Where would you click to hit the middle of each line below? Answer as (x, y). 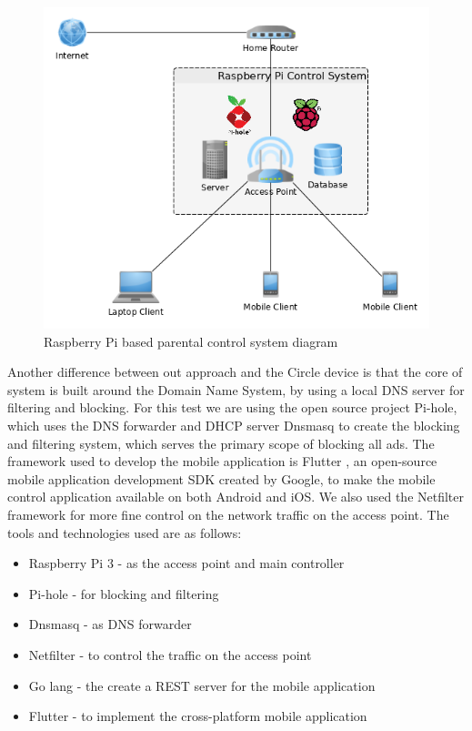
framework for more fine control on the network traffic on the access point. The (228, 515)
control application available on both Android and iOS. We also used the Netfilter (236, 497)
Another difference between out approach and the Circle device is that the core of (235, 372)
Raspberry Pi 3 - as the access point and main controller (186, 563)
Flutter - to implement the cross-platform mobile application (198, 716)
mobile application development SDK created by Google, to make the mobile (221, 478)
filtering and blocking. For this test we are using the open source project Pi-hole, (232, 407)
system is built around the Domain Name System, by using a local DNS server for (236, 389)
